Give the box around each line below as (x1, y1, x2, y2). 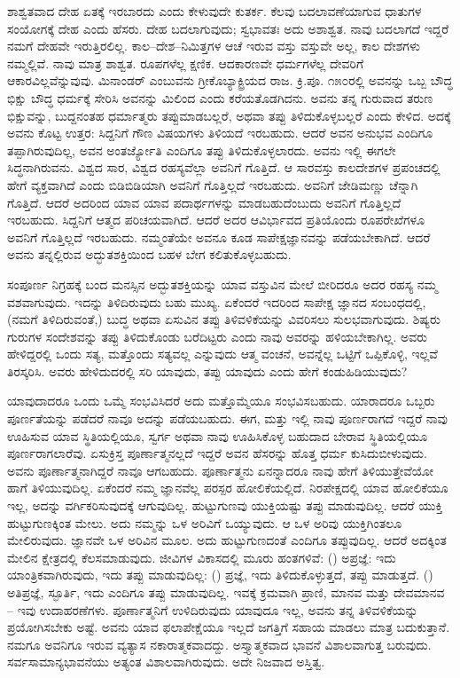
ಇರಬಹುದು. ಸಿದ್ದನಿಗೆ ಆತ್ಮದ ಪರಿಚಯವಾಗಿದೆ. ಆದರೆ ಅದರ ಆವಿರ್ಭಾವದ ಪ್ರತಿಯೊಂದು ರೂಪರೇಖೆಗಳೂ (7, 210, 425, 229)
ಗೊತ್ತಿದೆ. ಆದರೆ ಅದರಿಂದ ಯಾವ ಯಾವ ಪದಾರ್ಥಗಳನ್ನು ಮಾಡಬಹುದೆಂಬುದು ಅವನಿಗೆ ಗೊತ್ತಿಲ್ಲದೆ (7, 193, 402, 211)
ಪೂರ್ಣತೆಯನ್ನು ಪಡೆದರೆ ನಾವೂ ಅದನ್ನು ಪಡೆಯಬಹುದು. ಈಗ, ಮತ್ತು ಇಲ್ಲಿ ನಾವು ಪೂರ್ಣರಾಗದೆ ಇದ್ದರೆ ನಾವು (7, 409, 448, 428)
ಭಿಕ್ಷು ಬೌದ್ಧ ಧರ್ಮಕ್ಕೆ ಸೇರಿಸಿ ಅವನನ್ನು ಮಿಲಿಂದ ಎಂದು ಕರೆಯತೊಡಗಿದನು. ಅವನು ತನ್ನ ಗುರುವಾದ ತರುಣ (7, 88, 433, 106)
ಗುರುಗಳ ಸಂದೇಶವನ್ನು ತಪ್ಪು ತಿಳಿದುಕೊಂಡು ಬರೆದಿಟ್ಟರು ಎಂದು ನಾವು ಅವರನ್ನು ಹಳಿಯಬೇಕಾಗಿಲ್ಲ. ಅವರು (7, 327, 428, 345)
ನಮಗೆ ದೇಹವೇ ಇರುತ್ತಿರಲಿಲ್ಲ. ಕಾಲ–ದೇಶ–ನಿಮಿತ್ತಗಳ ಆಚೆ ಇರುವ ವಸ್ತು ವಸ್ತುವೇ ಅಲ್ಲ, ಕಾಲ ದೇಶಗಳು (7, 36, 420, 55)
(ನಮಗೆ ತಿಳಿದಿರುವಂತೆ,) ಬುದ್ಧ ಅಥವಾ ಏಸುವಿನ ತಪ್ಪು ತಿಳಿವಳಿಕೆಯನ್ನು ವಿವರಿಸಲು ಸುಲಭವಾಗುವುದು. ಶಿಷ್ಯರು (7, 310, 441, 328)
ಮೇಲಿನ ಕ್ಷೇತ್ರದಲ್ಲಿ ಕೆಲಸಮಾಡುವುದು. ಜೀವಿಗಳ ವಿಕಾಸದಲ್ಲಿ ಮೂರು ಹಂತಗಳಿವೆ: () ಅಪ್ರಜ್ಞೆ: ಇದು (7, 548, 396, 566)
